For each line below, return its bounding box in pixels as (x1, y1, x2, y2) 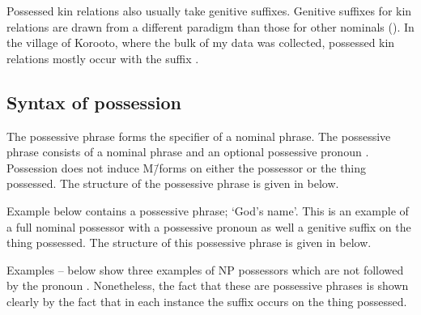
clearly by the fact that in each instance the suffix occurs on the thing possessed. (6, 292, 407, 309)
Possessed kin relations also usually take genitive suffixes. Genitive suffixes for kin (6, 2, 412, 19)
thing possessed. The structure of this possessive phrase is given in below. (6, 234, 372, 251)
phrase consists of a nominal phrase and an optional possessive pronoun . (6, 143, 369, 160)
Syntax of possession (6, 89, 181, 114)
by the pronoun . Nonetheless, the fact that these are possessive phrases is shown (6, 277, 409, 294)
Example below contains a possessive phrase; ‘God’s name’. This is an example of (6, 202, 409, 219)
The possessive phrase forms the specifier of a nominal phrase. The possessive (6, 127, 391, 144)
